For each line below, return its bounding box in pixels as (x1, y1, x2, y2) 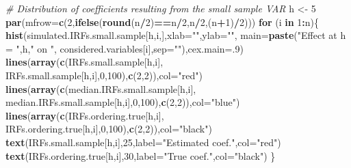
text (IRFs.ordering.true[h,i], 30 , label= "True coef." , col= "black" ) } (5, 148, 276, 163)
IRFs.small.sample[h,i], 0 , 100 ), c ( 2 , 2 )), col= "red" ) (5, 68, 203, 82)
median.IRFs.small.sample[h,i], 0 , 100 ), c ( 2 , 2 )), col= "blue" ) (5, 95, 240, 109)
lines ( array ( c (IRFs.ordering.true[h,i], (5, 108, 164, 122)
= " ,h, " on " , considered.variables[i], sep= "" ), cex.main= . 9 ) (5, 41, 244, 55)
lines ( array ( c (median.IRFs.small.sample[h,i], (5, 81, 196, 96)
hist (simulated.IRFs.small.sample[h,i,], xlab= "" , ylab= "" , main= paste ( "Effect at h (5, 28, 346, 42)
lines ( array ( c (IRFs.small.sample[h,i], (5, 55, 164, 69)
